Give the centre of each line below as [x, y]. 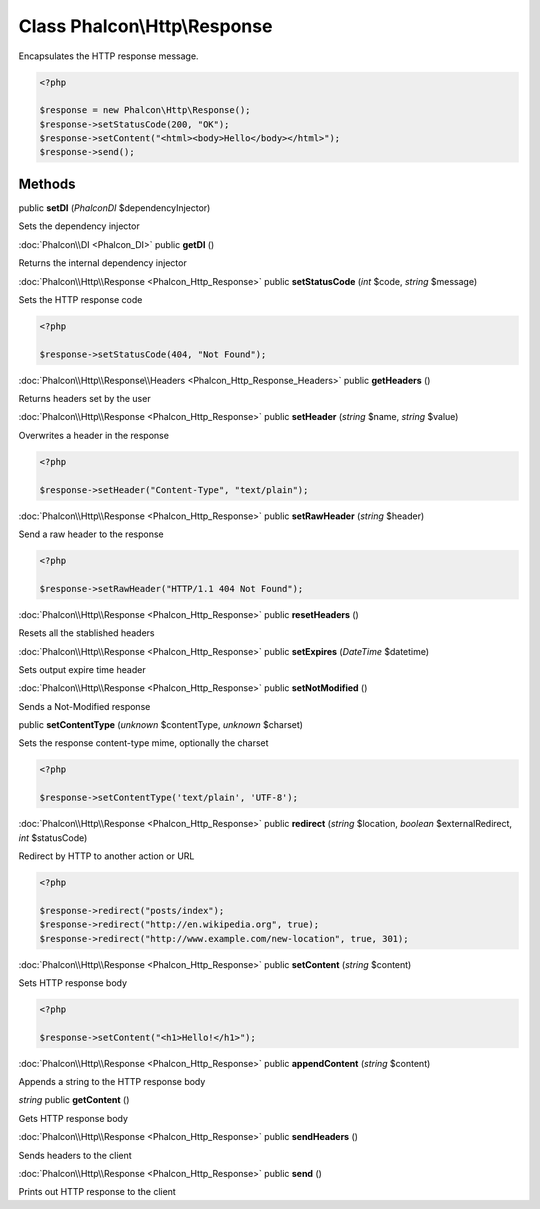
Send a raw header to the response [91, 534]
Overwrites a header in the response [94, 435]
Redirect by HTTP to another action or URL [106, 856]
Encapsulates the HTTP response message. [108, 56]
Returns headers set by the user [84, 399]
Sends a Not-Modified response [84, 706]
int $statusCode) [53, 837]
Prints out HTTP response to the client [97, 1192]
